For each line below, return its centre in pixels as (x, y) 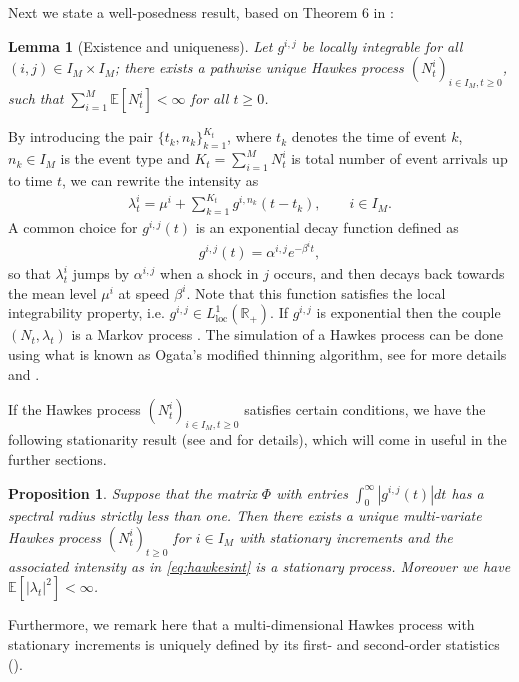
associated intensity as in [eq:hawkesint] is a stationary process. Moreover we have (259, 565)
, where (249, 136)
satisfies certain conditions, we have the (365, 409)
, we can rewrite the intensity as (160, 179)
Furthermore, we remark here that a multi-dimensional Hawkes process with (241, 624)
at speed (144, 292)
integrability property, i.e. (86, 312)
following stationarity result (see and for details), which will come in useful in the (257, 439)
